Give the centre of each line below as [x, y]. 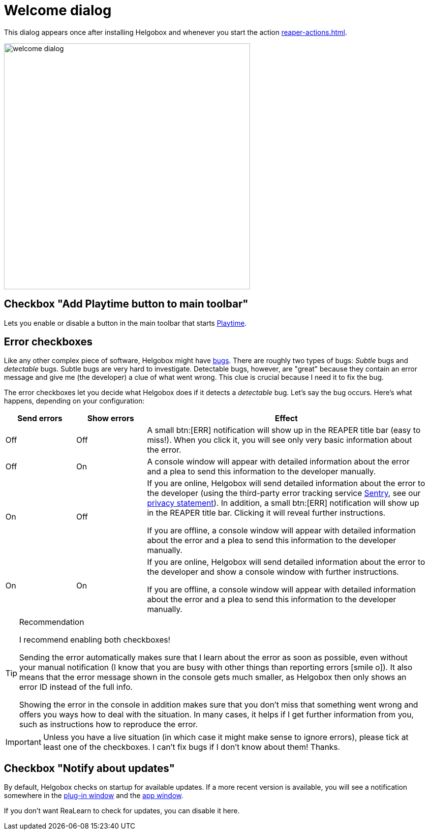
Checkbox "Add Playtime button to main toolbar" [126, 304]
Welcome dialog [58, 10]
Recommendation [52, 622]
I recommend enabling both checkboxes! [95, 640]
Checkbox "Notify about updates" [90, 768]
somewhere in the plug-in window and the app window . [94, 796]
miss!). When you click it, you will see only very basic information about [279, 440]
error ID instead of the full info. [76, 687]
